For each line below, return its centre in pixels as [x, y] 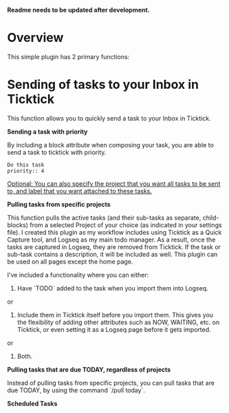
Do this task [26, 165]
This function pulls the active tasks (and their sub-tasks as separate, [104, 218]
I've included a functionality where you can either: [78, 275]
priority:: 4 [26, 171]
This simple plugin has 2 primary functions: [68, 56]
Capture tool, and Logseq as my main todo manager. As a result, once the [111, 240]
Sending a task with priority [47, 131]
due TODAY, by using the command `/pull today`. [76, 390]
